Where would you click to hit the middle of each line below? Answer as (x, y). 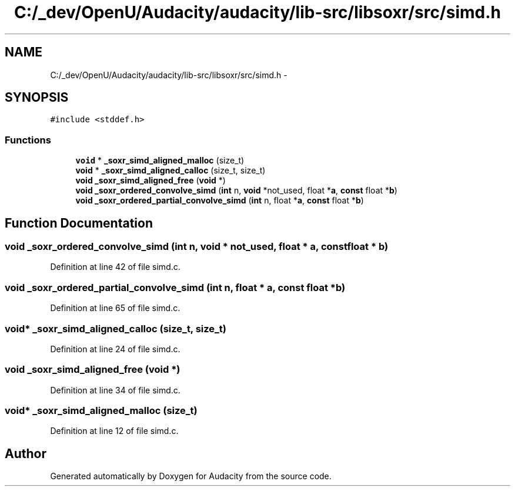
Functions (28, 140)
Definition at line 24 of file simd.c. (115, 349)
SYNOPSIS (37, 98)
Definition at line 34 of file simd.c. (115, 390)
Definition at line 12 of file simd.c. (114, 431)
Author (26, 453)
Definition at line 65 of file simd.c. (115, 308)
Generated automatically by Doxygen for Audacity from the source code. (191, 476)
